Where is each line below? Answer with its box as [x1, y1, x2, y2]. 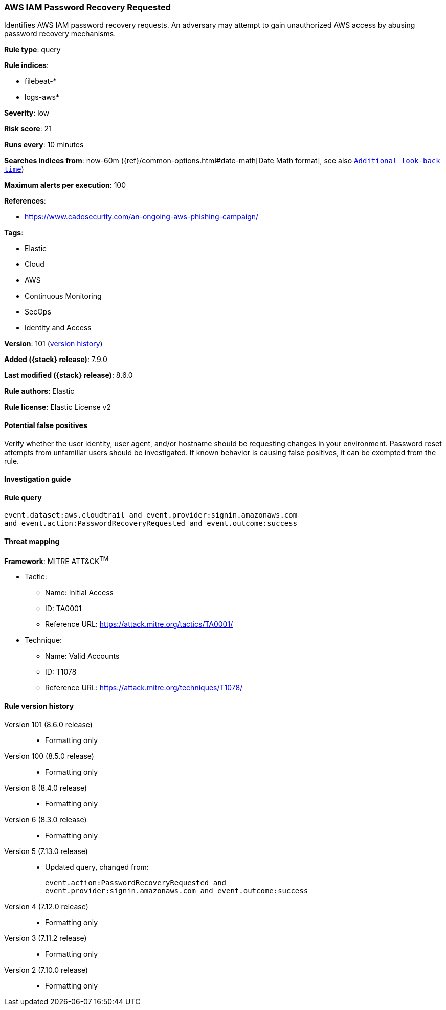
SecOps [25, 307, 51, 317]
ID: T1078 [45, 667, 77, 677]
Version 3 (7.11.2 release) [4, 933, 87, 942]
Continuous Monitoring [25, 291, 102, 301]
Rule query [4, 492, 42, 502]
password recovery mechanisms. [4, 29, 116, 38]
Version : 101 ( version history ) [4, 339, 103, 348]
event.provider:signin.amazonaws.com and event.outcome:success [45, 886, 308, 895]
